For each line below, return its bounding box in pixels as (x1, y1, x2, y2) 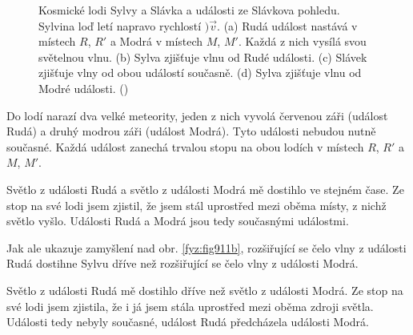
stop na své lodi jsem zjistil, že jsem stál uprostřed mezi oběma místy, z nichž (6, 196, 387, 213)
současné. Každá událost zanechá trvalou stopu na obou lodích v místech (6, 138, 364, 155)
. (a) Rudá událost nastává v (217, 17, 358, 34)
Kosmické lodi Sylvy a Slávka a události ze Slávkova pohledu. (38, 2, 340, 18)
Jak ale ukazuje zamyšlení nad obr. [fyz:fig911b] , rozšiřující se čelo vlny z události (6, 239, 407, 256)
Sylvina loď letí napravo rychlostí (38, 17, 202, 34)
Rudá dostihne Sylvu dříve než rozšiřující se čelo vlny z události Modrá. (6, 255, 359, 272)
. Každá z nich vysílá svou (238, 33, 367, 50)
